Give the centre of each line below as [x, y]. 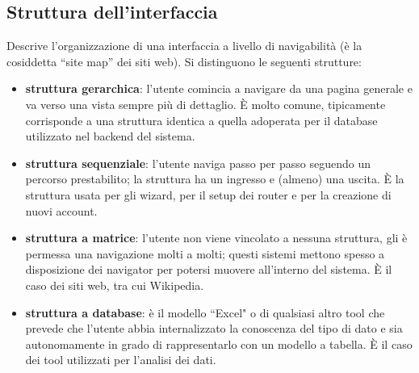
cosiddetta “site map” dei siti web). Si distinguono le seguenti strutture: [184, 61]
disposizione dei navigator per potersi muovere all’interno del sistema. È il [209, 269]
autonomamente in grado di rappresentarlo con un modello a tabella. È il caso [219, 344]
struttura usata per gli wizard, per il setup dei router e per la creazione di [208, 194]
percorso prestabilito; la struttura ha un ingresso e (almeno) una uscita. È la [215, 179]
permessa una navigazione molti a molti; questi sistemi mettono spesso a [205, 253]
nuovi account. [61, 210]
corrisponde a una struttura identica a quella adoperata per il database [201, 120]
